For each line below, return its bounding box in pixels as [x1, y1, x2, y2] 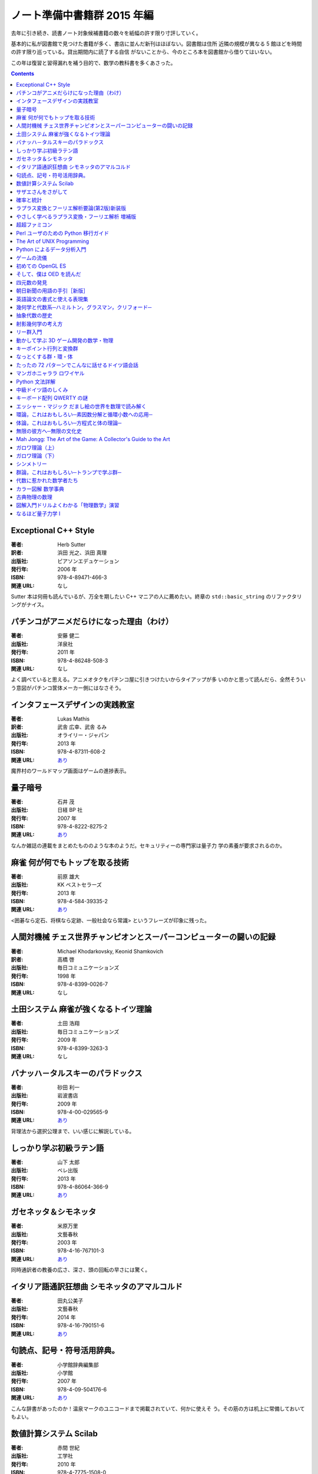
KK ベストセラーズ [57, 881, 102, 889]
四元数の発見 [16, 279, 47, 286]
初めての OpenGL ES [16, 262, 67, 269]
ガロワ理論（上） [16, 444, 58, 451]
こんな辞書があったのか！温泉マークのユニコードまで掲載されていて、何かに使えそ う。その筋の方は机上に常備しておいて [11, 1405, 306, 1412]
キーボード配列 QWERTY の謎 [16, 394, 88, 402]
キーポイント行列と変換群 [16, 345, 78, 352]
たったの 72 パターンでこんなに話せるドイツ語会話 [16, 361, 138, 368]
